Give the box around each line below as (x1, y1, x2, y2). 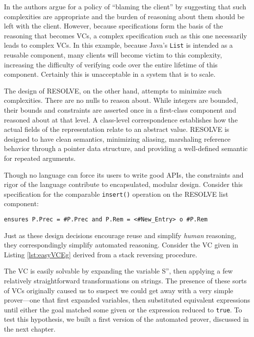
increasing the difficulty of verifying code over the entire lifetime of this (4, 59, 218, 69)
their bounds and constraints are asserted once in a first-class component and (4, 105, 236, 115)
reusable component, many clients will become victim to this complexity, (4, 50, 222, 60)
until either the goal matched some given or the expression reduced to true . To (4, 304, 242, 314)
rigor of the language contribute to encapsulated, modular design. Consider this (4, 179, 243, 189)
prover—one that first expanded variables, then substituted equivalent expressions (4, 295, 251, 305)
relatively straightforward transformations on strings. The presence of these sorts (4, 276, 247, 286)
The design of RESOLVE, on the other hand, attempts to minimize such (4, 85, 222, 95)
